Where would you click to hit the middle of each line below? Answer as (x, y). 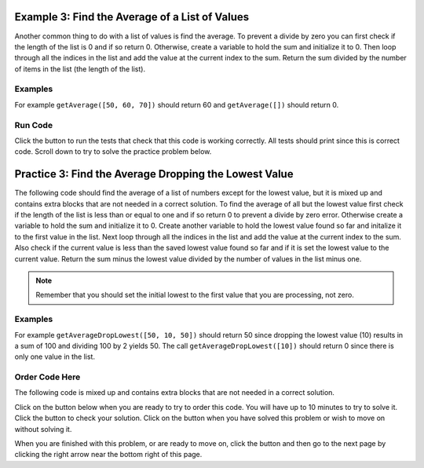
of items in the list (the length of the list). (80, 69)
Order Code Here (48, 377)
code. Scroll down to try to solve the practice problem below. (113, 152)
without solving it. (43, 429)
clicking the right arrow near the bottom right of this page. (108, 455)
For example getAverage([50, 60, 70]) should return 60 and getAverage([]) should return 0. (177, 104)
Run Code (34, 125)
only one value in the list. (55, 356)
